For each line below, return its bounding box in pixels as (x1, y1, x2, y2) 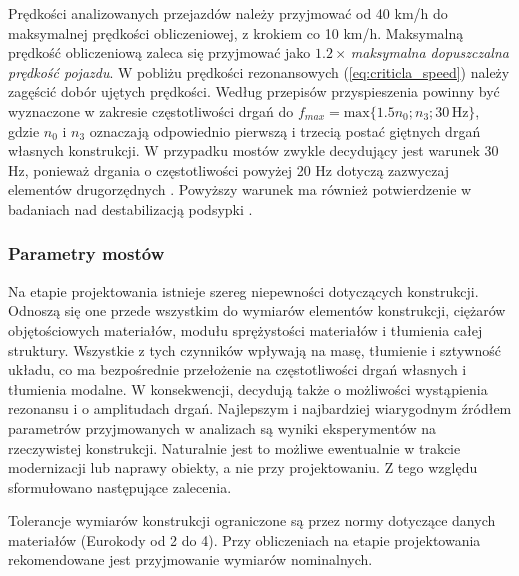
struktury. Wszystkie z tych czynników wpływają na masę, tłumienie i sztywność (8, 339, 501, 360)
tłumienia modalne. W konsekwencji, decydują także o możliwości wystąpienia (8, 378, 488, 399)
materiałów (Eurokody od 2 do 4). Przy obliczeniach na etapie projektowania (8, 529, 481, 550)
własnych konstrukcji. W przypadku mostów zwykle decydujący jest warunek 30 (8, 140, 499, 161)
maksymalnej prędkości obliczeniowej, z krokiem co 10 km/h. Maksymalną (8, 22, 464, 43)
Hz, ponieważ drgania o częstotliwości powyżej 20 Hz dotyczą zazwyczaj (8, 159, 450, 180)
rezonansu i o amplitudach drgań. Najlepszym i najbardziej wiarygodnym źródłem (8, 398, 512, 419)
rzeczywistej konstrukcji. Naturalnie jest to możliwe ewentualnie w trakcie (8, 437, 461, 458)
